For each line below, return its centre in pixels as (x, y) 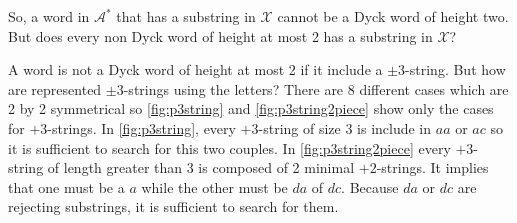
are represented (55, 88)
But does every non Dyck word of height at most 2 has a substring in (220, 35)
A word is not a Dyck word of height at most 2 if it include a (195, 69)
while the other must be (214, 186)
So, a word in (49, 16)
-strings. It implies (432, 167)
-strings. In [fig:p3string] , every (141, 127)
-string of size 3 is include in (345, 127)
